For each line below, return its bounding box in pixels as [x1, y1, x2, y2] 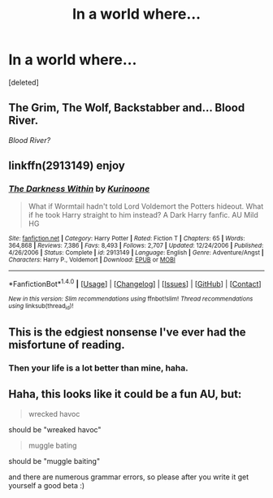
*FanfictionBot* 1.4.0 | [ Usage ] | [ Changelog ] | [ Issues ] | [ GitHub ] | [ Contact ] [8, 278, 262, 289]
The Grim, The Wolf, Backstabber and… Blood [8, 101, 245, 115]
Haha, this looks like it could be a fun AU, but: [8, 388, 242, 401]
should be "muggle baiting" [8, 456, 100, 466]
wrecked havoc [28, 409, 80, 418]
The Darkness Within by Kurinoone [8, 184, 150, 195]
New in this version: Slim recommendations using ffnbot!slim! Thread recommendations [8, 295, 253, 303]
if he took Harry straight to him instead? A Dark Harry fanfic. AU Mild [28, 210, 258, 220]
